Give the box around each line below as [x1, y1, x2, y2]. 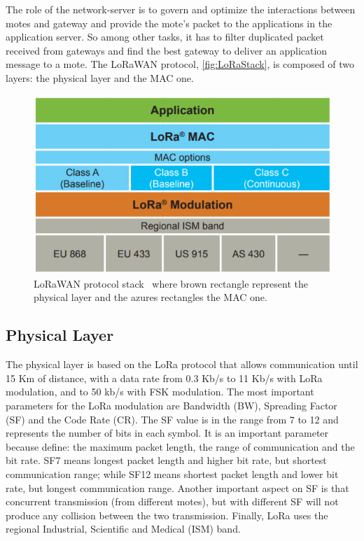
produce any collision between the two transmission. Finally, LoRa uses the [6, 507, 328, 522]
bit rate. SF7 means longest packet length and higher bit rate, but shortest [6, 453, 327, 468]
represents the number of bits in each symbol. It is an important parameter [6, 426, 329, 440]
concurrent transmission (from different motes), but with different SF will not [6, 494, 339, 509]
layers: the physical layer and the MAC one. [6, 70, 194, 85]
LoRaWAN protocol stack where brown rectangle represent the [34, 276, 308, 290]
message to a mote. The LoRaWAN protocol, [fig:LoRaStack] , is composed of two [6, 57, 355, 71]
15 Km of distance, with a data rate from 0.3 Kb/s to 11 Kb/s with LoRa [6, 370, 323, 385]
